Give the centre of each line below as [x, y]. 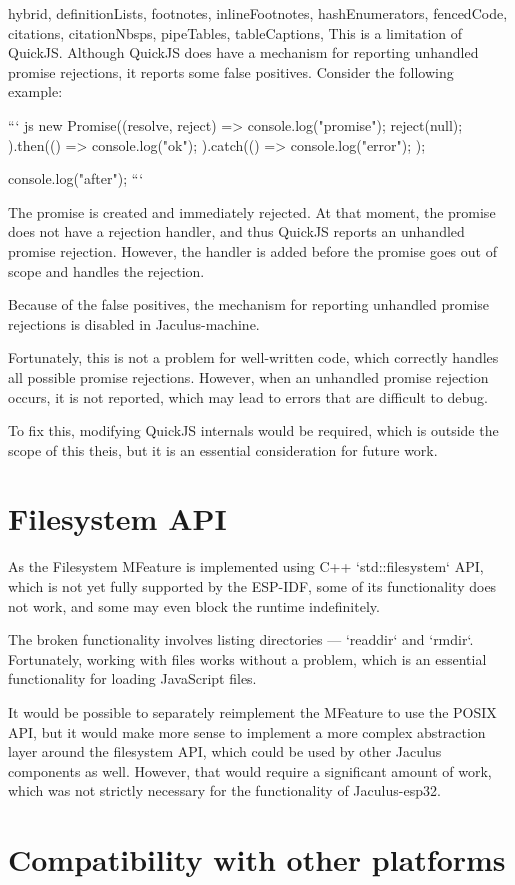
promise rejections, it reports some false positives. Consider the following [231, 71]
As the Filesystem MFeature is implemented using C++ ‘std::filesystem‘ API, [246, 566]
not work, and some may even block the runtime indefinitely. [194, 605]
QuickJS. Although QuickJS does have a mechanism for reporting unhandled [243, 52]
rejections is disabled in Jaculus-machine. [134, 323]
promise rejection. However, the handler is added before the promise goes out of [252, 250]
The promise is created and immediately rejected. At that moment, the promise [252, 211]
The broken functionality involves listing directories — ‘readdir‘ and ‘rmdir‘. [241, 639]
